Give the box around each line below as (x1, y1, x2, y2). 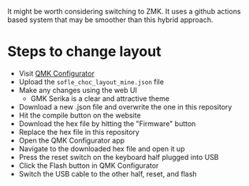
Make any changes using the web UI (18, 85, 137, 95)
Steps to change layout (7, 43, 162, 61)
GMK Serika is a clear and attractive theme (30, 94, 170, 103)
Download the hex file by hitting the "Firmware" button (18, 118, 196, 128)
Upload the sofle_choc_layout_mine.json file (18, 76, 165, 86)
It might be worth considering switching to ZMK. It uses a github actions (7, 7, 241, 16)
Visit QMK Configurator (18, 69, 95, 78)
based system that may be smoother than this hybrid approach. (7, 15, 214, 24)
